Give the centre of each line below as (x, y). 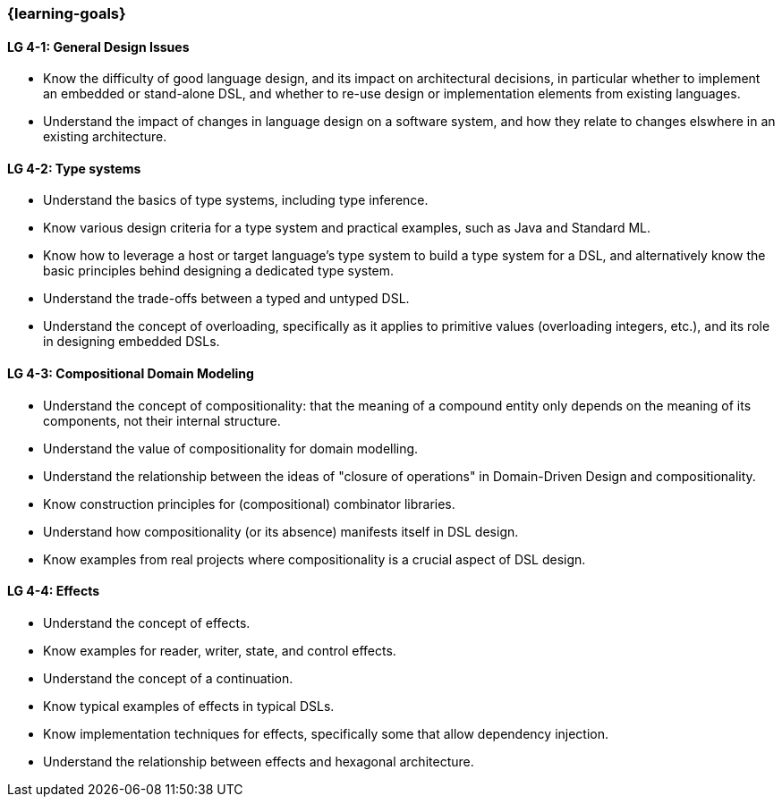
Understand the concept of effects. (147, 622)
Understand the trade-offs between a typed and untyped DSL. (226, 299)
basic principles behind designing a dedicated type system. (219, 271)
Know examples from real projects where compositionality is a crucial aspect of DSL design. (314, 559)
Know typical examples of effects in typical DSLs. (189, 706)
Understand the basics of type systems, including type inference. (236, 200)
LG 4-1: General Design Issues (98, 47)
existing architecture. (105, 137)
